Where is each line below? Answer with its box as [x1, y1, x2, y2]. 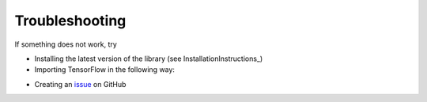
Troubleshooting [14, 12, 127, 29]
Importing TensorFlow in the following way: [34, 65, 176, 74]
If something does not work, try [14, 40, 118, 49]
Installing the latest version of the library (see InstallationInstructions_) [34, 54, 263, 63]
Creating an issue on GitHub [34, 79, 127, 89]
